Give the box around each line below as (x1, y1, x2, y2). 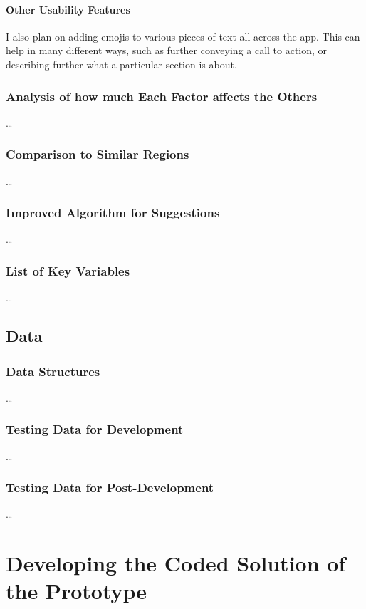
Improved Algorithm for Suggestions (6, 204, 220, 222)
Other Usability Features (6, 1, 130, 16)
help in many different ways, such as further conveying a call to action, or (6, 43, 328, 58)
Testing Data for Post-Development (6, 479, 214, 496)
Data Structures (6, 362, 100, 380)
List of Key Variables (6, 261, 130, 279)
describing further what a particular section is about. (6, 56, 237, 71)
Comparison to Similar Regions (6, 145, 189, 163)
